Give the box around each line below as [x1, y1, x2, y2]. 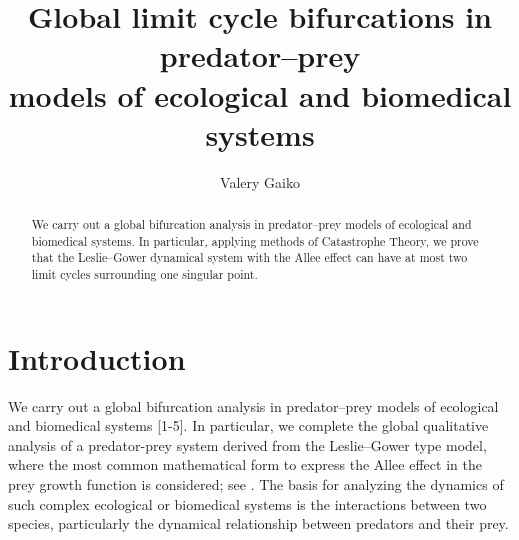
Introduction [8, 337, 186, 378]
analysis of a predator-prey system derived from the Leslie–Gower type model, [8, 434, 487, 455]
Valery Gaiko [220, 171, 300, 192]
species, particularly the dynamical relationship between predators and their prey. [8, 513, 509, 534]
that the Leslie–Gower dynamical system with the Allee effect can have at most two [31, 249, 468, 266]
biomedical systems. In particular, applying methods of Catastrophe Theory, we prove [31, 232, 479, 249]
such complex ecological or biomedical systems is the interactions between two [8, 493, 487, 514]
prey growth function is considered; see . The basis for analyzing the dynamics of [8, 474, 504, 495]
